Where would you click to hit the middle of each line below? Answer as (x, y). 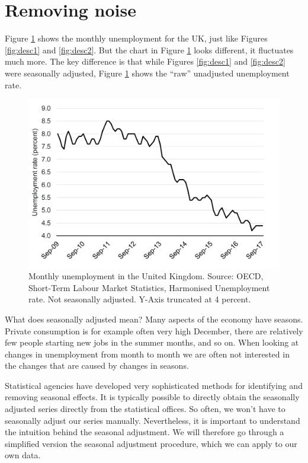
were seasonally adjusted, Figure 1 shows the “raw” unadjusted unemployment (147, 73)
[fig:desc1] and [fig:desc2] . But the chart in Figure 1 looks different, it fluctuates (149, 50)
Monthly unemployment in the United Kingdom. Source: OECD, (146, 276)
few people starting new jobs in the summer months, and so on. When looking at (152, 342)
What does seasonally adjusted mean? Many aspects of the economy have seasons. (154, 319)
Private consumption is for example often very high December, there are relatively (154, 331)
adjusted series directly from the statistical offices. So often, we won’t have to (145, 409)
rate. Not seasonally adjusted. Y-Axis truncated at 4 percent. (140, 299)
